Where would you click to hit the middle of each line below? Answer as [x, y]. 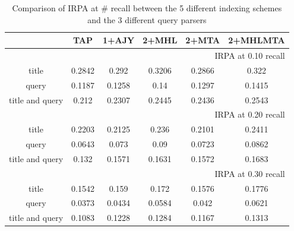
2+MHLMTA [257, 40]
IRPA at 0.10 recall [250, 56]
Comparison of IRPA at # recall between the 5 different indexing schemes [147, 8]
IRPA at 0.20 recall [250, 114]
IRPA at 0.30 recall [250, 173]
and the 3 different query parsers [147, 19]
